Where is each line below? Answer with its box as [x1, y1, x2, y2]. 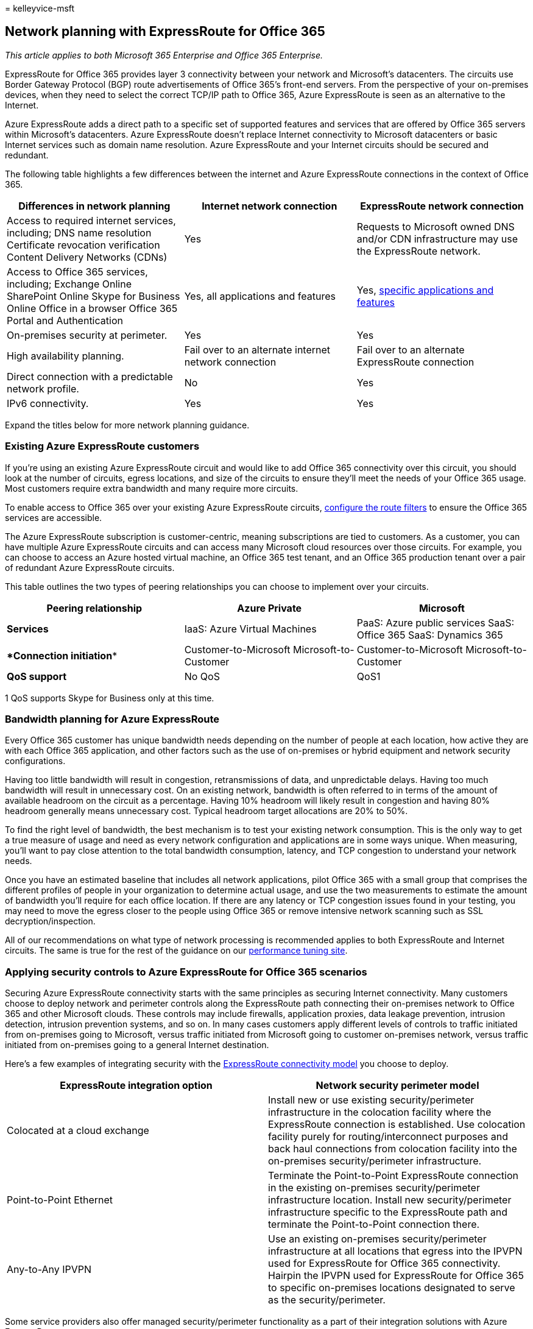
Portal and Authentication [7, 314, 123, 327]
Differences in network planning [18, 199, 171, 212]
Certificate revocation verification [7, 238, 160, 251]
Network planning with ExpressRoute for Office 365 [5, 24, 325, 40]
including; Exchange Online [7, 277, 132, 290]
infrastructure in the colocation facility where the [268, 1106, 492, 1119]
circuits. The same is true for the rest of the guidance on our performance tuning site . [5, 945, 348, 956]
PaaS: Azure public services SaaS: [356, 616, 515, 629]
